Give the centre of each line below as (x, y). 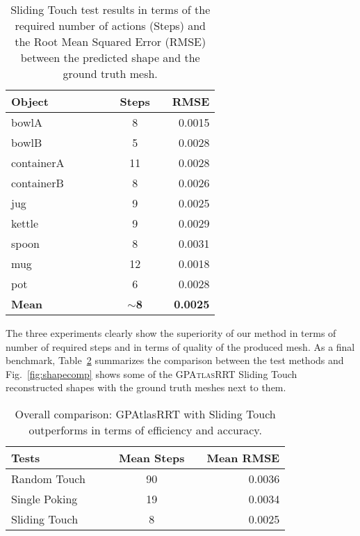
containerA (38, 163)
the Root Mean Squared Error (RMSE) (111, 41)
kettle (25, 223)
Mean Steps (152, 457)
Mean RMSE (243, 457)
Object (30, 101)
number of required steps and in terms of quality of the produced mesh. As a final (180, 346)
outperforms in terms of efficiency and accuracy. (145, 429)
